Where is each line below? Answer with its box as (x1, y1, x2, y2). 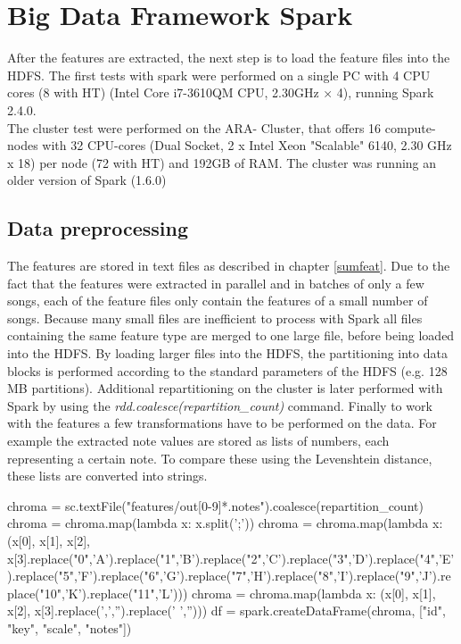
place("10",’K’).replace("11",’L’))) (7, 583, 188, 602)
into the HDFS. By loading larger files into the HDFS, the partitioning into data (7, 344, 448, 363)
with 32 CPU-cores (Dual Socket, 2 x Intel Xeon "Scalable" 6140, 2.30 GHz (42, 136, 452, 155)
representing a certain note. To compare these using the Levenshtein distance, (7, 448, 432, 467)
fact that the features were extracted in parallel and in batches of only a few (7, 273, 424, 292)
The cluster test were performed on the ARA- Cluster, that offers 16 (7, 118, 382, 137)
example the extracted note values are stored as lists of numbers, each (7, 431, 390, 450)
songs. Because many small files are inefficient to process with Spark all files (7, 308, 423, 327)
